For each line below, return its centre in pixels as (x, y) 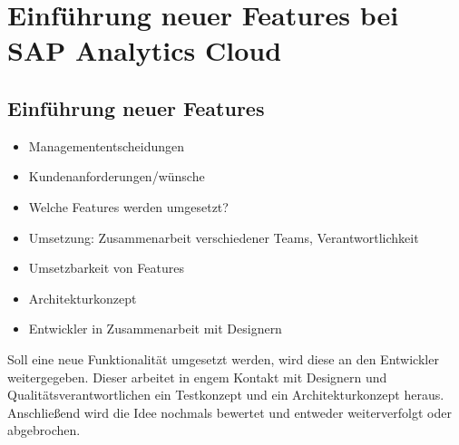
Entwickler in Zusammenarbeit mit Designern (155, 329)
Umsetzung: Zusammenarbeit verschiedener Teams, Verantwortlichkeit (224, 237)
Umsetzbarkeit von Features (106, 268)
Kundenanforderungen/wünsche (117, 176)
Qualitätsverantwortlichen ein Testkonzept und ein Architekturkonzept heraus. (226, 395)
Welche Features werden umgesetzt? (128, 206)
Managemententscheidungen (106, 145)
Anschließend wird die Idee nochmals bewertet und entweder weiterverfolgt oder (229, 412)
